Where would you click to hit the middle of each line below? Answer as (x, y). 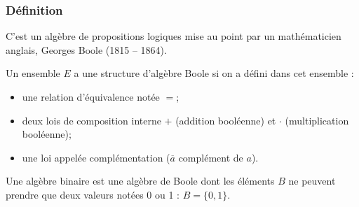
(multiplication (317, 120)
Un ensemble (33, 73)
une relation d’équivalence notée (91, 97)
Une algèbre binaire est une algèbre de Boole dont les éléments (140, 181)
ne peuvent (312, 181)
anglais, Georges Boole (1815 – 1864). (86, 49)
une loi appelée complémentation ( (96, 157)
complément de (211, 157)
